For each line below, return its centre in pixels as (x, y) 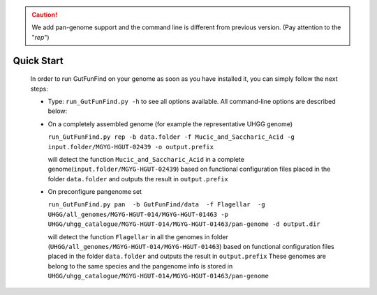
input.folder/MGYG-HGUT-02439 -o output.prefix (131, 147)
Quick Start (38, 60)
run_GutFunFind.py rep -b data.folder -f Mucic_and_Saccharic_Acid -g (171, 137)
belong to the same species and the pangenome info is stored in (140, 266)
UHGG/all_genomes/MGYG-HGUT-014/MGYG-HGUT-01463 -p (138, 214)
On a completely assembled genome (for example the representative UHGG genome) (170, 124)
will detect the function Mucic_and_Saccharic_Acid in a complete (146, 159)
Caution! (45, 15)
